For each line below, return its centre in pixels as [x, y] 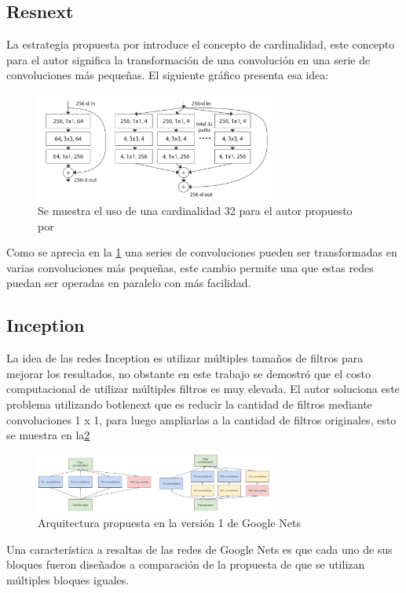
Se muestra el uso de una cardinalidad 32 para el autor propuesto [195, 211]
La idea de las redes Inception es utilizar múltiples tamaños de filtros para [185, 358]
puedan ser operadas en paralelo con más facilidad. [129, 283]
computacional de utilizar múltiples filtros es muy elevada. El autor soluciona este [203, 389]
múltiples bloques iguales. [68, 580]
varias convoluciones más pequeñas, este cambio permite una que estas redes [190, 267]
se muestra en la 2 [48, 435]
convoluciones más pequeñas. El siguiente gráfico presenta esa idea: [168, 75]
